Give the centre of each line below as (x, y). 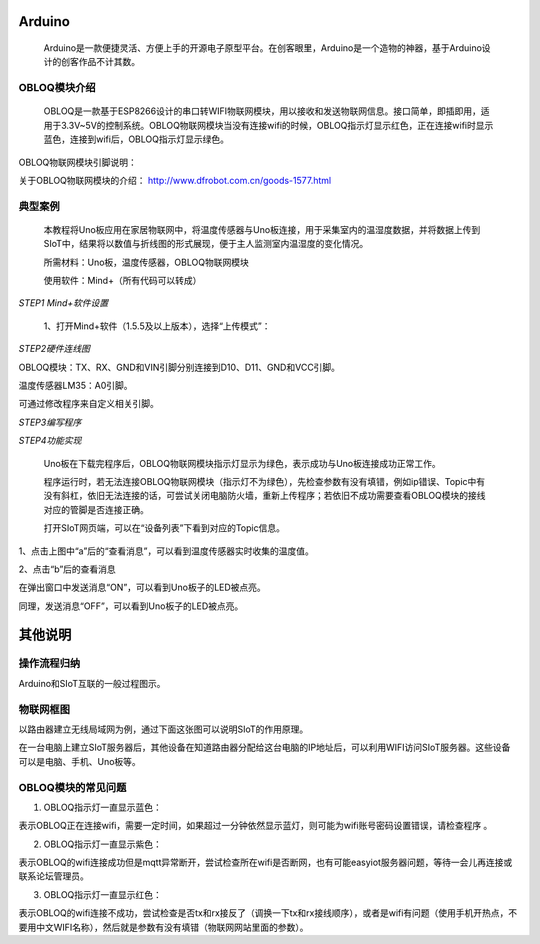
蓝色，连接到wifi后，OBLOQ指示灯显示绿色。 (136, 139)
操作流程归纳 (49, 663)
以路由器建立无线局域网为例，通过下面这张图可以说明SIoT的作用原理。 (163, 729)
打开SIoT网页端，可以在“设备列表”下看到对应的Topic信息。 (164, 528)
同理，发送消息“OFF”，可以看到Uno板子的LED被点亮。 (131, 606)
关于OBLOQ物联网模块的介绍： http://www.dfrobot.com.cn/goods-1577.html (175, 180)
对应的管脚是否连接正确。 (96, 509)
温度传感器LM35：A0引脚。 (76, 385)
